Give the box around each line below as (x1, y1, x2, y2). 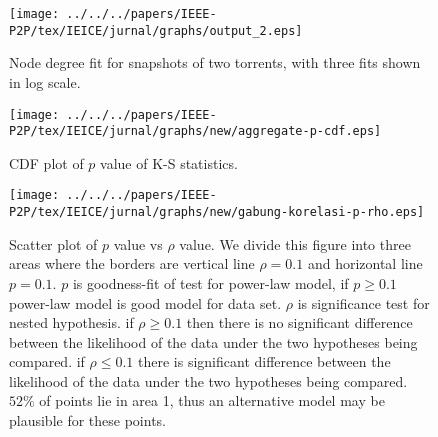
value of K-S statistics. (100, 152, 238, 173)
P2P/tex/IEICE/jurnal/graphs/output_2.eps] (9, 23, 303, 38)
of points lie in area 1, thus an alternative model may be (39, 390, 385, 411)
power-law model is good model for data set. (9, 292, 282, 313)
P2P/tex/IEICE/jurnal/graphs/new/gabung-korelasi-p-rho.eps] (9, 205, 425, 220)
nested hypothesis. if (9, 312, 134, 333)
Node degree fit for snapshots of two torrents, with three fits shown (9, 52, 421, 73)
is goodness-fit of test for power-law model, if (72, 272, 349, 293)
